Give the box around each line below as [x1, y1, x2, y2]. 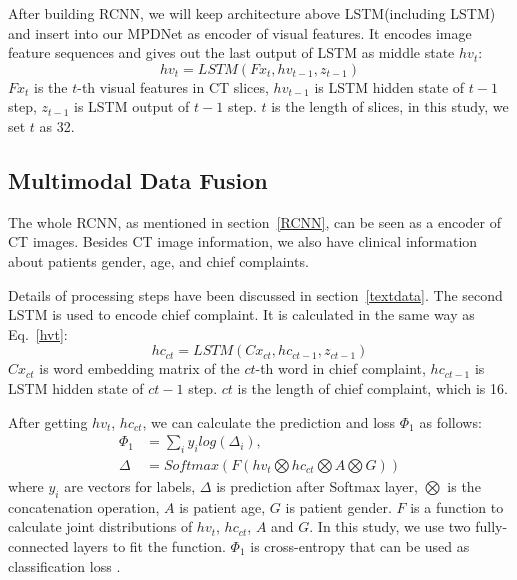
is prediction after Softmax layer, [216, 475, 418, 496]
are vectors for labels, [64, 475, 196, 496]
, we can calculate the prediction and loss [142, 411, 396, 432]
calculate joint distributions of [8, 516, 193, 537]
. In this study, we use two [309, 516, 471, 537]
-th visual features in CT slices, [77, 76, 269, 97]
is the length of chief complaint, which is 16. [237, 377, 508, 398]
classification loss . [8, 555, 121, 576]
